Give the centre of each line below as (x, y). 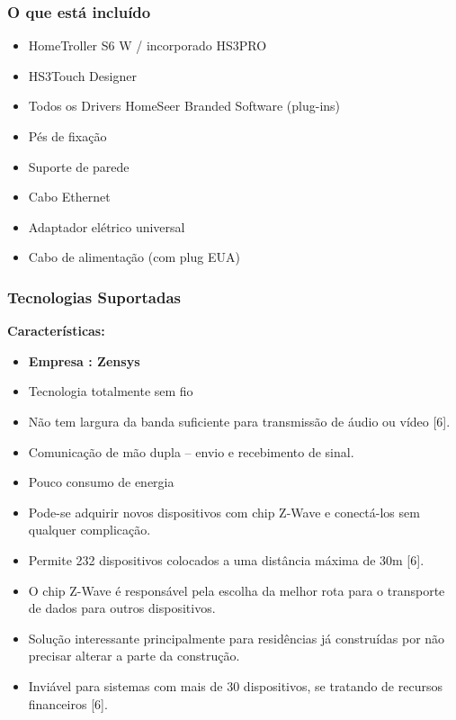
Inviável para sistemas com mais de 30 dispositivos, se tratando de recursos (235, 685)
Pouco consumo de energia (101, 482)
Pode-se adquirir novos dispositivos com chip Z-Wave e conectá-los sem (224, 512)
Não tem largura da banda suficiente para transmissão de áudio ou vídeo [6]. (239, 421)
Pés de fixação (67, 136)
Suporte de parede (79, 166)
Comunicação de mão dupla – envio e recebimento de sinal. (191, 451)
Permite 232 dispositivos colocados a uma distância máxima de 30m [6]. (226, 559)
